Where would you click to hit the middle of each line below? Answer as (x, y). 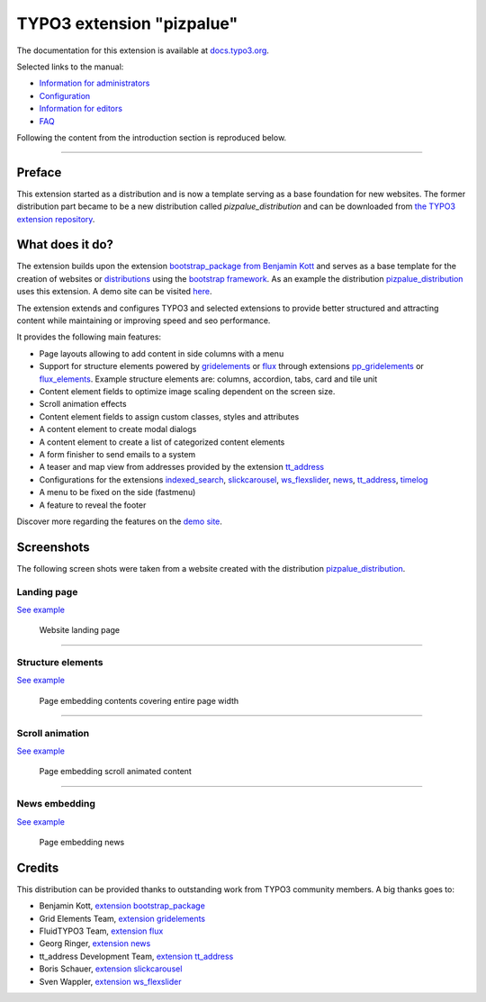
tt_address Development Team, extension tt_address (136, 956)
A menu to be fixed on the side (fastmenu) (117, 492)
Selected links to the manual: (70, 67)
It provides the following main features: (89, 337)
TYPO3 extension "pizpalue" (127, 23)
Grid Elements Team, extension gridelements (122, 918)
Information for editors (81, 109)
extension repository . (56, 219)
